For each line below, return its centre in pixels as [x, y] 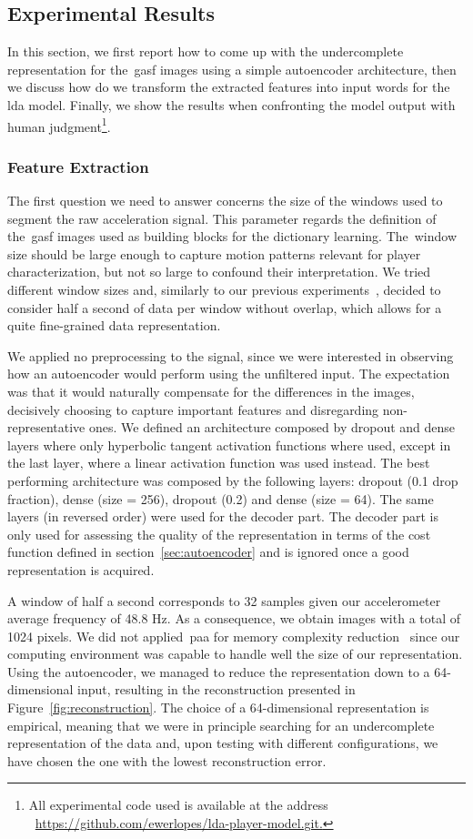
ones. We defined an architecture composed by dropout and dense [272, 427]
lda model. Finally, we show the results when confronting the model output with [231, 104]
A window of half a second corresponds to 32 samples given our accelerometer [224, 600]
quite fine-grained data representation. [114, 325]
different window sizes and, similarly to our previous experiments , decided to [224, 290]
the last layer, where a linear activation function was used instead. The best [219, 463]
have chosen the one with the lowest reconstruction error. [167, 760]
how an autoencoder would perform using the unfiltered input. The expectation [229, 374]
